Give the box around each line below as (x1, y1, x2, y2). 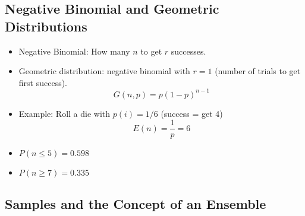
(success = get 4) (161, 107, 223, 119)
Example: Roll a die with (18, 107, 111, 119)
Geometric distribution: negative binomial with (18, 65, 190, 77)
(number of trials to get (215, 65, 301, 77)
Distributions (5, 17, 87, 35)
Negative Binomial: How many (18, 45, 130, 57)
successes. (171, 45, 206, 57)
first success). (18, 76, 68, 88)
